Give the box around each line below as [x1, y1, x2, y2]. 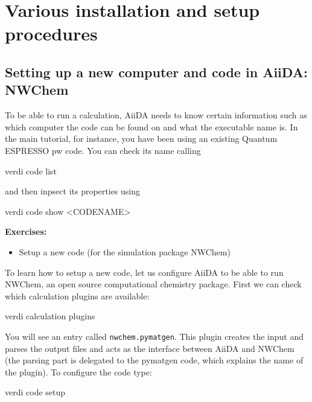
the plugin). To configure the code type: [5, 365, 152, 378]
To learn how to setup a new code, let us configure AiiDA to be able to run [5, 266, 284, 278]
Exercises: [5, 225, 47, 238]
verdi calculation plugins [5, 310, 95, 322]
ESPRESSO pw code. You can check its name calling [5, 144, 201, 156]
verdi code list [5, 164, 57, 177]
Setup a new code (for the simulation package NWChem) [19, 245, 231, 258]
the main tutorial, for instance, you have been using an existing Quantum [5, 132, 278, 145]
